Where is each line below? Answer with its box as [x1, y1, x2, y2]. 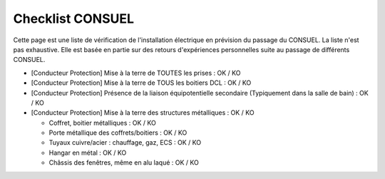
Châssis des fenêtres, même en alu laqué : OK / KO [48, 158, 199, 167]
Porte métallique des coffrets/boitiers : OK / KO [48, 128, 188, 137]
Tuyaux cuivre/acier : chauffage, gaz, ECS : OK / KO [48, 138, 202, 147]
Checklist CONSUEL [13, 11, 135, 26]
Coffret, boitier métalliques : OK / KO [48, 118, 156, 127]
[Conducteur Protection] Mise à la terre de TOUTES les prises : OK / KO [31, 68, 241, 77]
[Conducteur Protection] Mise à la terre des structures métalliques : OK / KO [31, 108, 255, 117]
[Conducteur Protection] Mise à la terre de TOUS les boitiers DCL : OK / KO [31, 78, 252, 87]
